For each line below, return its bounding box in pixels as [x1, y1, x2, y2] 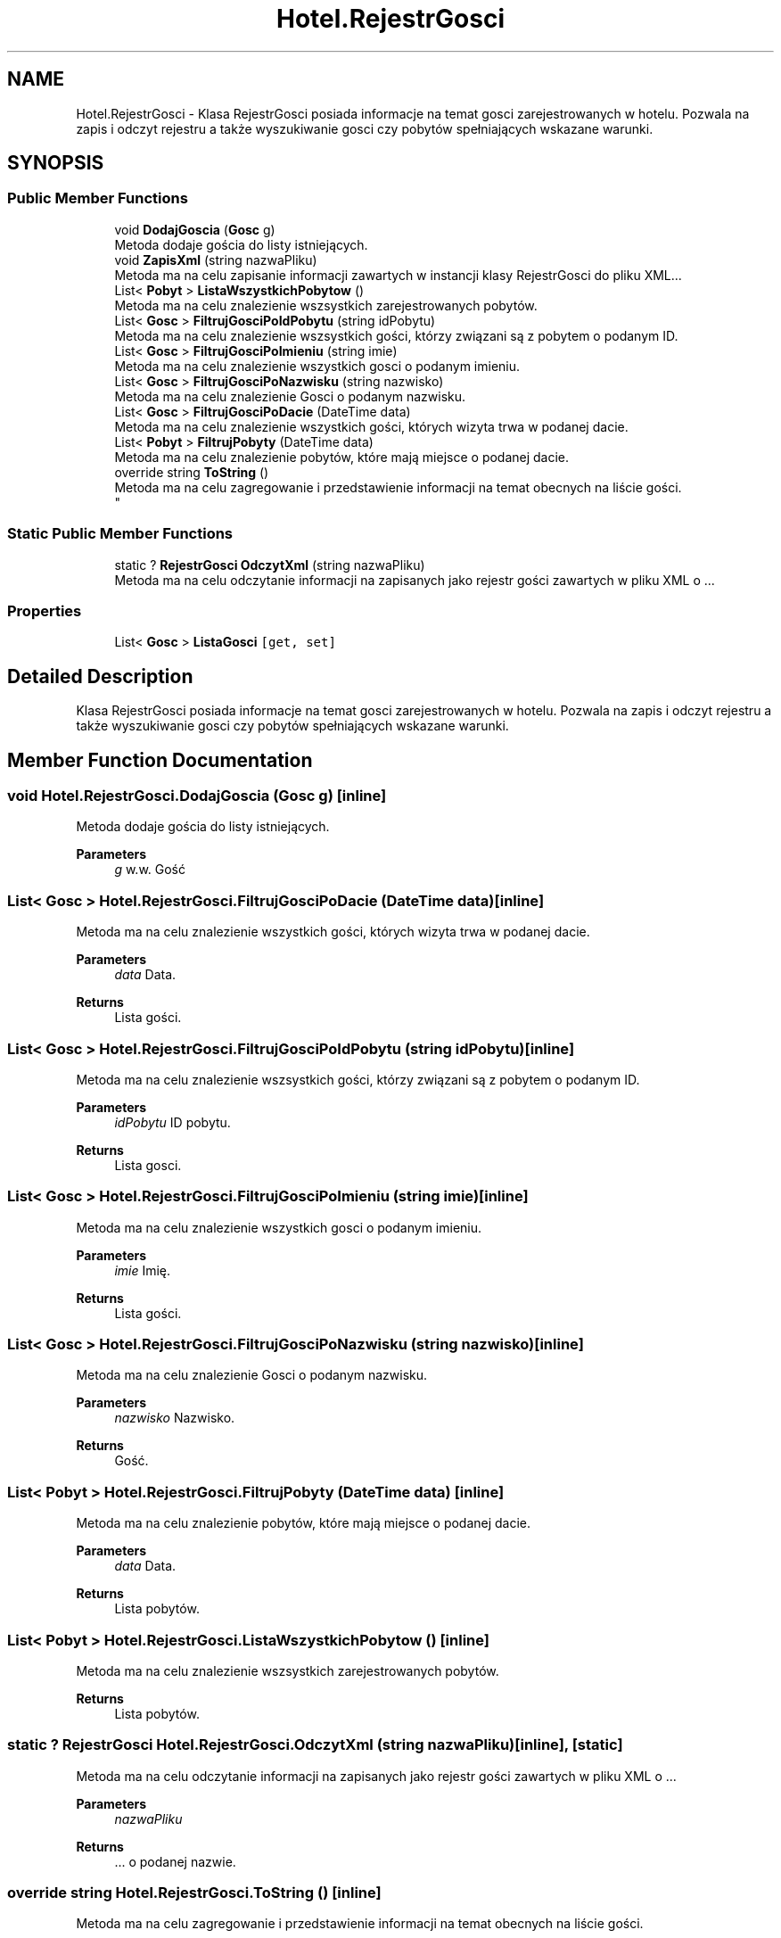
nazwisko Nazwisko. [114, 1410, 235, 1426]
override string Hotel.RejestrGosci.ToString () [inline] [7, 1884, 382, 1901]
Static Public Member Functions [7, 524, 234, 543]
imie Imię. [114, 1262, 171, 1278]
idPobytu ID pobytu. [114, 1114, 231, 1130]
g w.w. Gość [114, 862, 186, 878]
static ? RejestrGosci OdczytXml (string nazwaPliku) [114, 557, 425, 573]
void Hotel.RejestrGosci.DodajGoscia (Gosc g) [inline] [7, 787, 387, 804]
